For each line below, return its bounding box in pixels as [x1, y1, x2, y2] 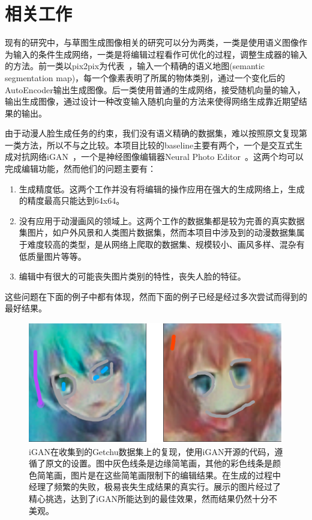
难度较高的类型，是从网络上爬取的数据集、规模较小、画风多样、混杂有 [27, 238, 305, 251]
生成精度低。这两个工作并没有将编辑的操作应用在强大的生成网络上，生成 [19, 182, 305, 195]
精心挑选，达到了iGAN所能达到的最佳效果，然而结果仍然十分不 [29, 492, 277, 504]
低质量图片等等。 [19, 249, 86, 262]
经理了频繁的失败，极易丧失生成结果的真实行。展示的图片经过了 [29, 480, 281, 493]
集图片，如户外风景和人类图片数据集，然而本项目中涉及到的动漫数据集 [19, 226, 296, 239]
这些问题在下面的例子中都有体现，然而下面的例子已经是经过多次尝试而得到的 [5, 290, 307, 302]
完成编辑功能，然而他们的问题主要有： [5, 162, 156, 175]
